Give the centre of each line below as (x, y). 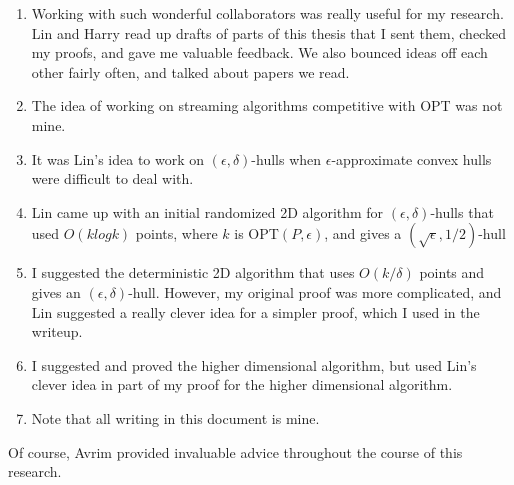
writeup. (57, 331)
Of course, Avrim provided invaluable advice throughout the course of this (235, 451)
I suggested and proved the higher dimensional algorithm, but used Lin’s (254, 364)
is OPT (256, 233)
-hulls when (286, 158)
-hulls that (462, 211)
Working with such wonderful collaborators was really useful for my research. (267, 13)
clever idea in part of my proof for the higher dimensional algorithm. (242, 384)
